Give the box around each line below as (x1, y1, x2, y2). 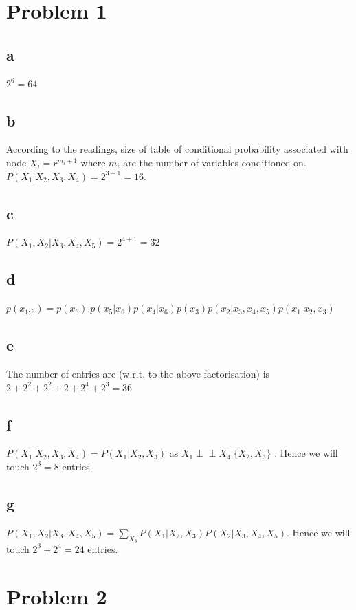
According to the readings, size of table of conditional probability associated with (6, 142, 348, 156)
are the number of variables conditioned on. (123, 155, 307, 169)
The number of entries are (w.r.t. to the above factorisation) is (6, 366, 270, 380)
